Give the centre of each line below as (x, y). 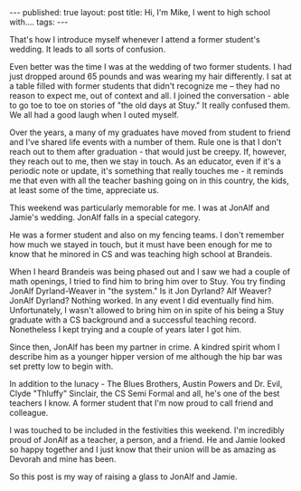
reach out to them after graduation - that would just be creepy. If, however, (148, 152)
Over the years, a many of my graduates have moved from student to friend (150, 132)
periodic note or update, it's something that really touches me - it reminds (146, 171)
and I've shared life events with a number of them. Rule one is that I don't (146, 142)
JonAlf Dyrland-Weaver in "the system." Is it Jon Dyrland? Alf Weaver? (141, 291)
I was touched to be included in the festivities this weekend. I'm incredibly (147, 430)
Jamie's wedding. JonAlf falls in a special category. (105, 217)
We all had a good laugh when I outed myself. (94, 115)
